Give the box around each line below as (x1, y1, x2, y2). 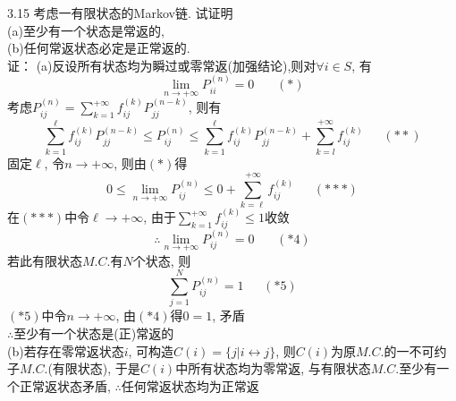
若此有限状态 (7, 251, 82, 269)
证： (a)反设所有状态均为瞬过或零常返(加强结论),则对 (7, 55, 317, 74)
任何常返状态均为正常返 (121, 376, 259, 395)
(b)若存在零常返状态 (7, 341, 124, 360)
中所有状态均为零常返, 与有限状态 (175, 359, 371, 378)
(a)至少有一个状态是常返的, (7, 21, 165, 39)
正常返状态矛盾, (19, 376, 111, 395)
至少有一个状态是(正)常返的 (13, 324, 174, 343)
